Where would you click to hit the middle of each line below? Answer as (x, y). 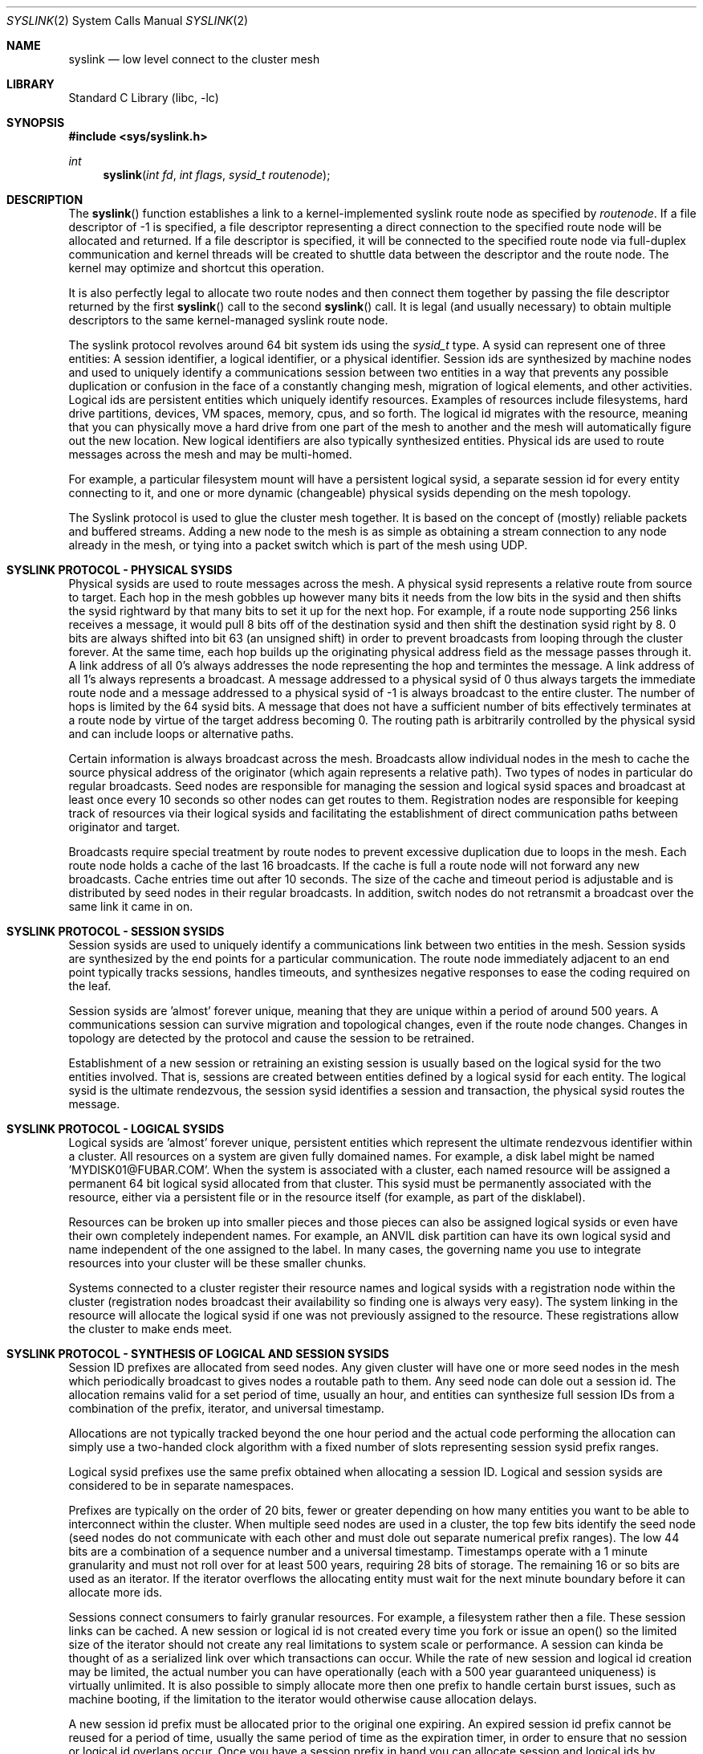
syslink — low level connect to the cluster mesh (194, 59)
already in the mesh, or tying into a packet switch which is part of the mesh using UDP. (298, 545)
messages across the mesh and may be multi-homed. (210, 454)
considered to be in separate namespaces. (181, 1485)
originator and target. (124, 827)
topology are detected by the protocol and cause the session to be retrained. (271, 1038)
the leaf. (90, 986)
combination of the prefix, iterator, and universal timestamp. (226, 1408)
